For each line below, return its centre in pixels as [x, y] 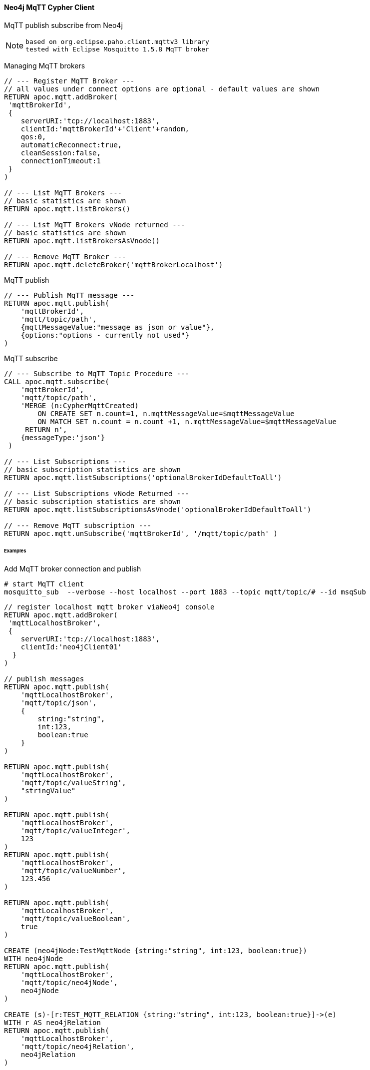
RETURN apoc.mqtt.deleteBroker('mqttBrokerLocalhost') [114, 265]
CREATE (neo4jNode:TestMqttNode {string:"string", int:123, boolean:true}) [156, 951]
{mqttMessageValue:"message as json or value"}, [118, 327]
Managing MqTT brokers [45, 65]
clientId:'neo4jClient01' [71, 647]
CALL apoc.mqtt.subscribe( [57, 381]
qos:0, [33, 137]
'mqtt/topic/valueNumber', [73, 871]
